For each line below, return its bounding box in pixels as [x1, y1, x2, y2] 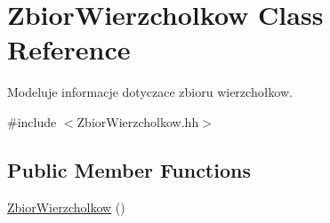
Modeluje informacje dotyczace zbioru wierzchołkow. [7, 83, 293, 101]
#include [7, 112, 57, 131]
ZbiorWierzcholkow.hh [76, 112, 199, 131]
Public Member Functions [7, 155, 251, 183]
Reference [7, 31, 131, 68]
